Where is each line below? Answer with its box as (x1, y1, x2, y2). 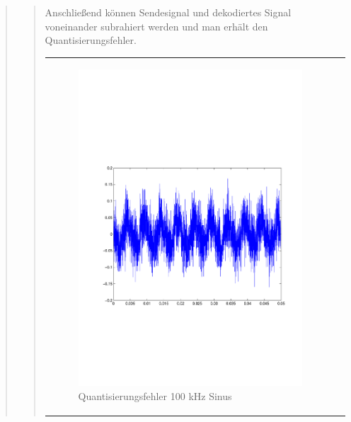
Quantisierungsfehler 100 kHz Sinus (78, 388, 232, 403)
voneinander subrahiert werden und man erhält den (45, 18, 268, 33)
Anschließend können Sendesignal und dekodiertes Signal (45, 5, 292, 19)
